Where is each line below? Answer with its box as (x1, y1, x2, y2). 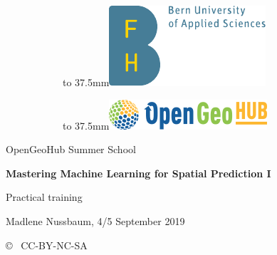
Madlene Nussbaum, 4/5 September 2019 (6, 213, 185, 228)
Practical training (6, 189, 83, 204)
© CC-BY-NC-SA (6, 237, 88, 252)
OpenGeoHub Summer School (6, 142, 136, 157)
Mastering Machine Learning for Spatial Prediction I (6, 165, 271, 180)
